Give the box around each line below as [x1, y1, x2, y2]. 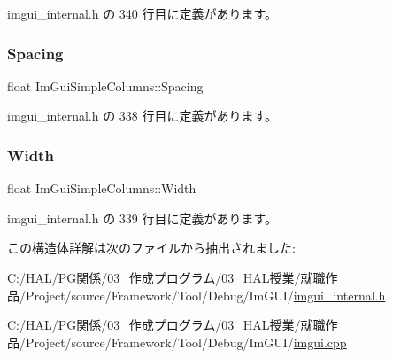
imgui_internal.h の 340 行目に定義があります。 [7, 4, 278, 22]
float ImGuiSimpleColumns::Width [7, 179, 196, 198]
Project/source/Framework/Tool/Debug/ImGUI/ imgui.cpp [25, 332, 347, 351]
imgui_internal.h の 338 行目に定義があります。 [7, 106, 278, 125]
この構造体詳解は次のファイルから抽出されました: [7, 238, 296, 257]
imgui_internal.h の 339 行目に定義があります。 [7, 208, 278, 227]
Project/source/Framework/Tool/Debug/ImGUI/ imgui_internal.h [25, 285, 386, 304]
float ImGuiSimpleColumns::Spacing [7, 76, 204, 95]
